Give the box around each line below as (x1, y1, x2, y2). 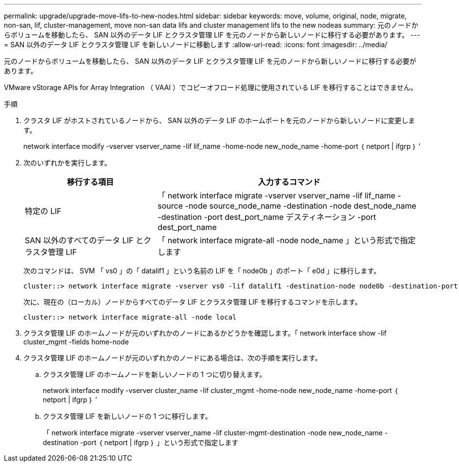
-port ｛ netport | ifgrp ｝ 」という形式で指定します (80, 438, 239, 447)
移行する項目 (67, 177, 114, 187)
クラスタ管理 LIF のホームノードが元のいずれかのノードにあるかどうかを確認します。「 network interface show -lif (23, 329, 387, 337)
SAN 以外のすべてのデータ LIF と (25, 235, 143, 245)
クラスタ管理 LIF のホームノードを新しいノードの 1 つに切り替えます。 (43, 370, 266, 378)
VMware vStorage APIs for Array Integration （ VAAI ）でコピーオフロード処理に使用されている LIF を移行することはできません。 (4, 83, 417, 91)
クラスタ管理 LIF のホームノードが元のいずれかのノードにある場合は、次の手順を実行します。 (23, 354, 322, 362)
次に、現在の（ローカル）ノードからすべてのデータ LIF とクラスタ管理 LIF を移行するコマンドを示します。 (23, 298, 362, 306)
